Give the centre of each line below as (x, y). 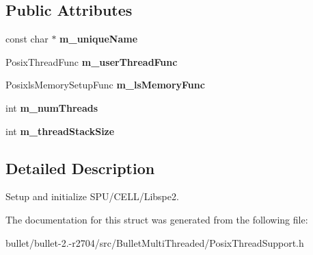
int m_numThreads (52, 107)
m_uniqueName (99, 39)
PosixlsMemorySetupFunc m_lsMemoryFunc (105, 85)
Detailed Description (80, 168)
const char (27, 39)
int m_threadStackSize (60, 131)
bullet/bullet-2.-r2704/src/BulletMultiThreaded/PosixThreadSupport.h (155, 242)
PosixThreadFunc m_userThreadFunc (92, 61)
